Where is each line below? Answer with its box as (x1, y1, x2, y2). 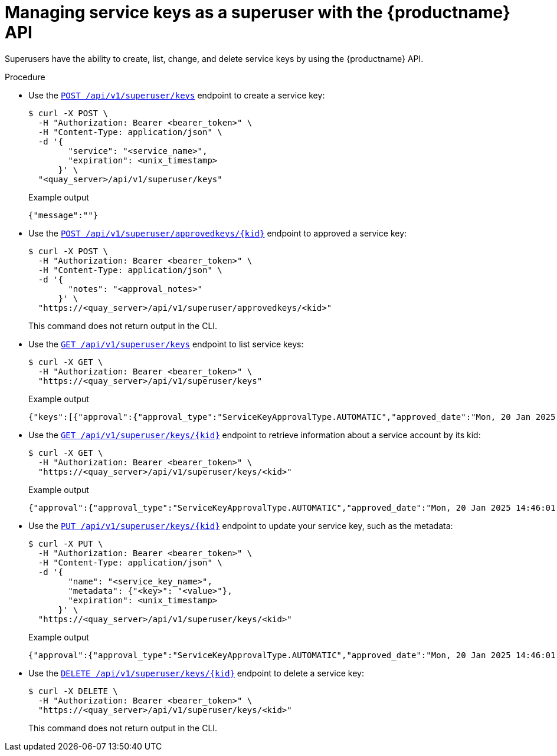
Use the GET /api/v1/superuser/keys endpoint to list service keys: (28, 338, 304, 349)
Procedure (5, 71, 45, 82)
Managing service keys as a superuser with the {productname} (5, 2, 511, 22)
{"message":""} (28, 210, 99, 220)
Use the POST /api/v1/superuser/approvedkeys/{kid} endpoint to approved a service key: (28, 228, 407, 238)
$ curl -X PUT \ (28, 538, 103, 548)
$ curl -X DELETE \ (28, 686, 118, 696)
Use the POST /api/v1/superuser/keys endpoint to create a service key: (28, 90, 325, 100)
